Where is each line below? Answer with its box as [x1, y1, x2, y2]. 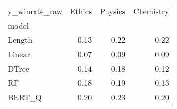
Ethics [70, 5, 92, 17]
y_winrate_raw [8, 5, 63, 17]
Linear [8, 48, 30, 60]
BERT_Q [8, 91, 42, 103]
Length [8, 34, 33, 45]
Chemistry [133, 5, 169, 17]
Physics [100, 5, 126, 17]
